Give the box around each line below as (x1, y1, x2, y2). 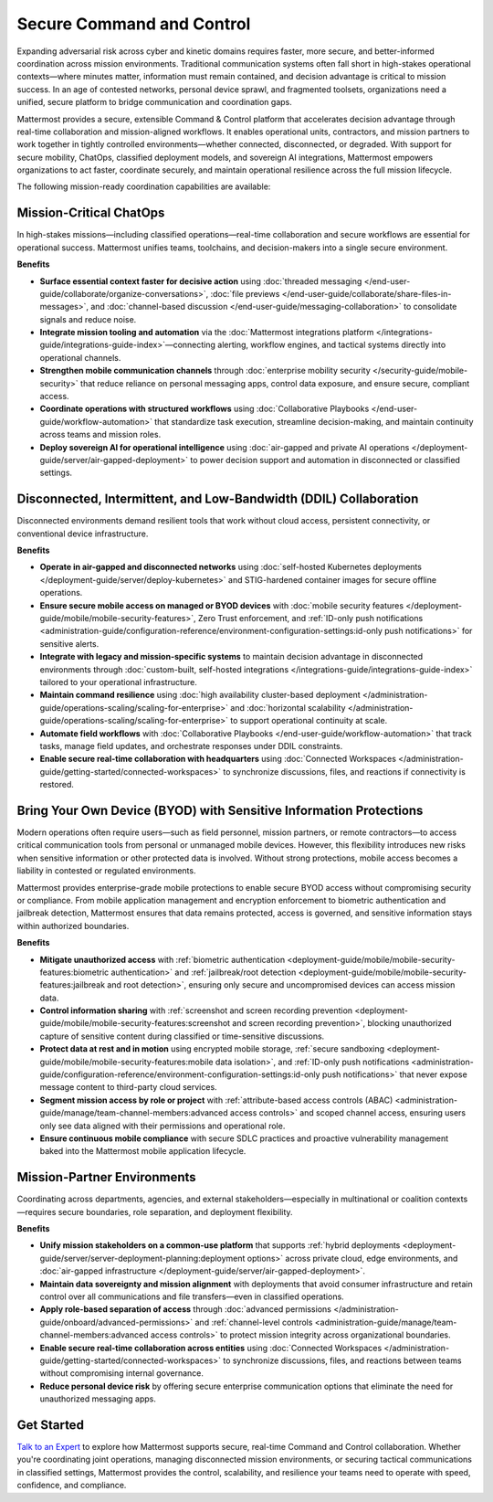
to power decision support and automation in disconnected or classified (190, 455, 461, 465)
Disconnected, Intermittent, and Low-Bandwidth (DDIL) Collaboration (16, 492, 419, 507)
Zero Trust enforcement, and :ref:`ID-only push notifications (197, 613, 424, 624)
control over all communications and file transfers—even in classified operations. (39, 1291, 344, 1302)
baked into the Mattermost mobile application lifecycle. (39, 1146, 246, 1157)
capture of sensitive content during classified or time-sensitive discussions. (39, 1031, 325, 1042)
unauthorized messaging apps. (39, 1393, 157, 1404)
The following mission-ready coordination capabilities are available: (16, 181, 271, 192)
